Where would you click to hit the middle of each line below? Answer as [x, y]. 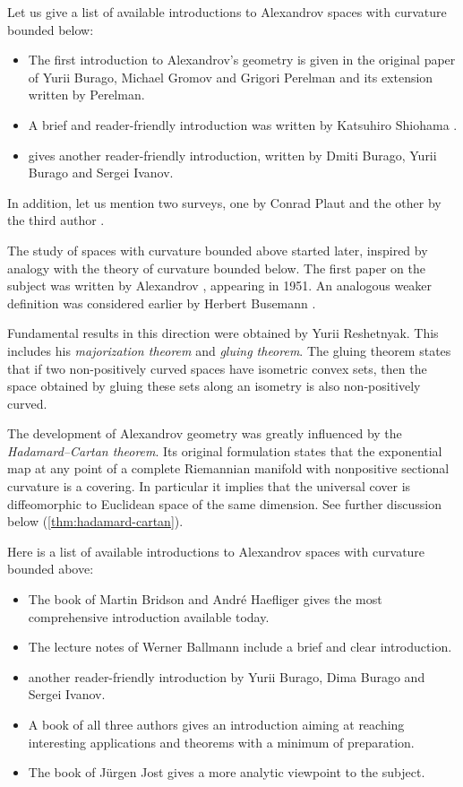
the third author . [56, 220]
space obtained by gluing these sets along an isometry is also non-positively [214, 386]
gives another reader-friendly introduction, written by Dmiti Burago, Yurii [232, 155]
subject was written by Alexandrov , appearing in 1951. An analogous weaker [220, 285]
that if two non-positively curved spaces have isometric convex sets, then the [217, 368]
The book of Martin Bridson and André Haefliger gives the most [205, 599]
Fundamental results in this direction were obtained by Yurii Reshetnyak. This [223, 333]
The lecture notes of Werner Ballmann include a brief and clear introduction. [240, 647]
